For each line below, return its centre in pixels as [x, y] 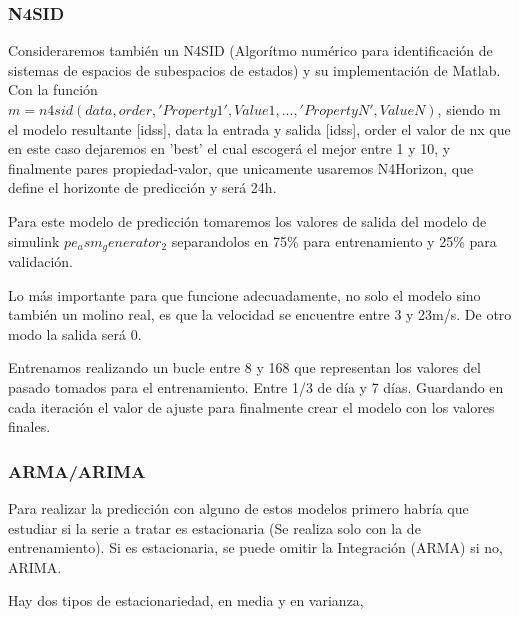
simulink [34, 240]
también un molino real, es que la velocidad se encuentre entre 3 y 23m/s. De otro [260, 314]
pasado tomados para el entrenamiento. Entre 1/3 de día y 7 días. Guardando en [256, 386]
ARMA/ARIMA [77, 470]
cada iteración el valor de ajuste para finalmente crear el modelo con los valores [251, 406]
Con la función [53, 89]
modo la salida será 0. [75, 333]
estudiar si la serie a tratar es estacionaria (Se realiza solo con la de [214, 527]
